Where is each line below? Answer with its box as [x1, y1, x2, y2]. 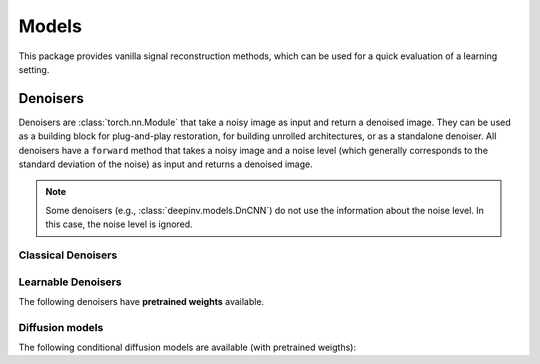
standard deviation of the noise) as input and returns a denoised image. [18, 158, 314, 170]
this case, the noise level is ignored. [45, 218, 194, 230]
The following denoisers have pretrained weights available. [18, 295, 265, 307]
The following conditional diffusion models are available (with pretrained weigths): [18, 341, 357, 354]
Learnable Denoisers [18, 275, 122, 289]
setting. [18, 63, 50, 75]
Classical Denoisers [18, 248, 118, 262]
